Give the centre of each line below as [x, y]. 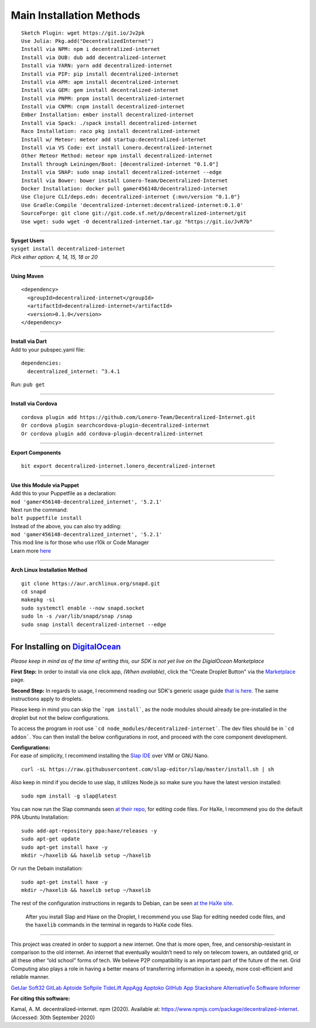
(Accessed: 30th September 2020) [53, 1017]
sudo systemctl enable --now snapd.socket [83, 608]
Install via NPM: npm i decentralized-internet [91, 49]
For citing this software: [40, 998]
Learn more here [31, 550]
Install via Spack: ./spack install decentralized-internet [109, 123]
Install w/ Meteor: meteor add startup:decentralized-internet [114, 139]
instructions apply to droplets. [47, 699]
